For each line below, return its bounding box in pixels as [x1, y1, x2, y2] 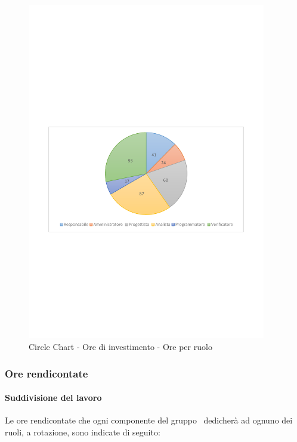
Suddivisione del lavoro [5, 391, 102, 404]
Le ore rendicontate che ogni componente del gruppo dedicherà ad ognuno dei [5, 414, 293, 426]
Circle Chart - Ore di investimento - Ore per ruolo [29, 340, 212, 353]
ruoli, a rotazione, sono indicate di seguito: [5, 425, 160, 438]
